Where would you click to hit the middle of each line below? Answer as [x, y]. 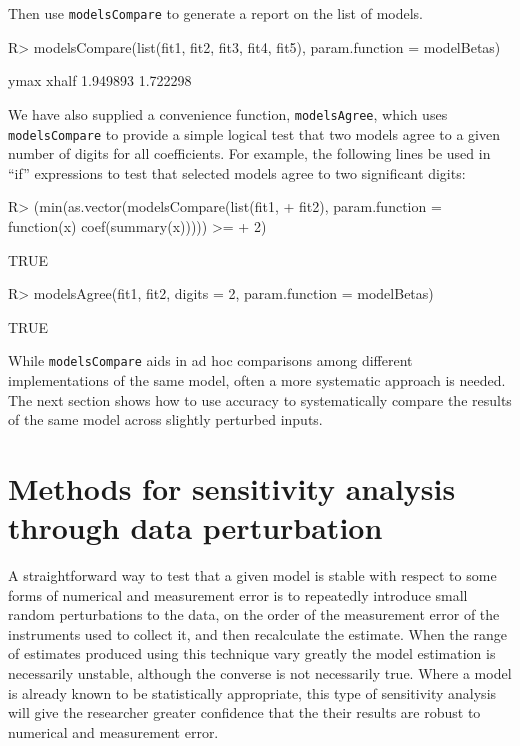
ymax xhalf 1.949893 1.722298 [100, 80]
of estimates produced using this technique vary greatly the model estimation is [252, 653]
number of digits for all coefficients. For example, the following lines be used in [249, 153]
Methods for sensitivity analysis [232, 487]
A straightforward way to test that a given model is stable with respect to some [252, 575]
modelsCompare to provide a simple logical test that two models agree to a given [254, 133]
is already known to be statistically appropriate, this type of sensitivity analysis [252, 692]
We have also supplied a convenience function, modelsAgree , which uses [228, 113]
